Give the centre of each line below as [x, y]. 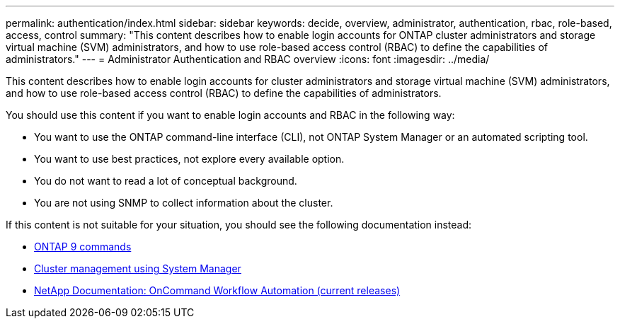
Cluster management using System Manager [138, 268]
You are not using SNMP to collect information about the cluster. [184, 203]
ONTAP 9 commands [83, 247]
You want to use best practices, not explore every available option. [189, 159]
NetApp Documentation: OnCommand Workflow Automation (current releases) [217, 290]
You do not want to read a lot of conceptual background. [166, 181]
